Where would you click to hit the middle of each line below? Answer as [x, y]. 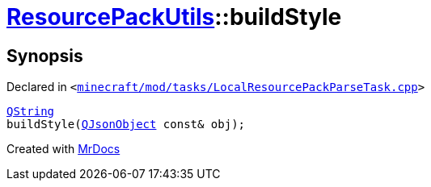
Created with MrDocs [63, 149]
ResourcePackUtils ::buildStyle [174, 17]
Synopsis [45, 56]
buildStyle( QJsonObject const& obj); [126, 125]
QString [31, 112]
